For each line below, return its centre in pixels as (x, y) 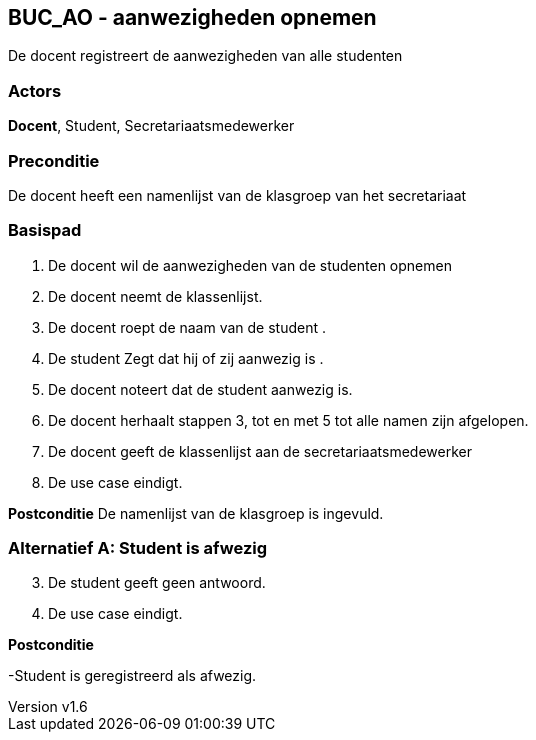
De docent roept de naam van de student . (187, 327)
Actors (35, 90)
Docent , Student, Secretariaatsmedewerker (151, 126)
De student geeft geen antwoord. (157, 583)
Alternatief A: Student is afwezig (138, 548)
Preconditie (54, 160)
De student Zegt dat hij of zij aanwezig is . (186, 358)
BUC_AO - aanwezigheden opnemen (192, 17)
